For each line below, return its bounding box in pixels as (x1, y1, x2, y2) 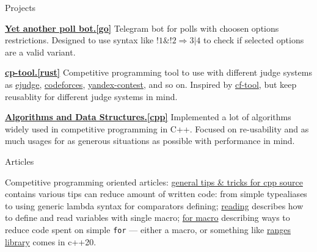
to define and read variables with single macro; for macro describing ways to (5, 211, 290, 224)
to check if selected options (203, 34, 304, 46)
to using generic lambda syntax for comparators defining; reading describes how (5, 199, 304, 212)
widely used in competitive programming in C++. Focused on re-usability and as (5, 122, 309, 135)
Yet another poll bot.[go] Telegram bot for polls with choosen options (5, 21, 279, 34)
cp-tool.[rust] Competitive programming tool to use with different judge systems (5, 66, 312, 79)
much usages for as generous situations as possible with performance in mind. (5, 134, 295, 147)
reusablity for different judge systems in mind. (5, 90, 178, 103)
